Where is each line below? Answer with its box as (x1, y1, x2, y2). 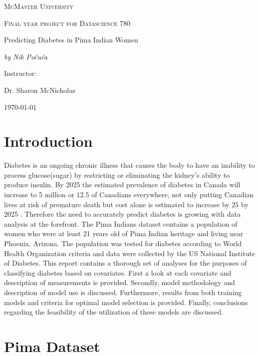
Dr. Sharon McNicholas (4, 84, 75, 95)
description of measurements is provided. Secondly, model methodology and (4, 277, 235, 288)
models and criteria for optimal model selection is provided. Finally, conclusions (4, 297, 248, 307)
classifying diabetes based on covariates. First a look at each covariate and (4, 267, 232, 278)
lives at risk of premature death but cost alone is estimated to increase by (4, 199, 230, 209)
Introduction (4, 131, 93, 151)
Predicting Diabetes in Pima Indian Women (4, 34, 138, 45)
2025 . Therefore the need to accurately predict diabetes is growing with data (4, 209, 241, 219)
